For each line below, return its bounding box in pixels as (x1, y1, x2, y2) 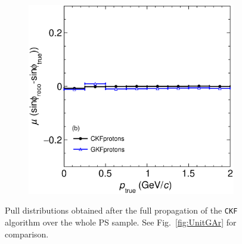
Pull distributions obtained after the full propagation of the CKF (5, 204, 238, 217)
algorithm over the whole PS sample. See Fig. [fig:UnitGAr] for (5, 216, 237, 228)
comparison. (5, 227, 49, 240)
